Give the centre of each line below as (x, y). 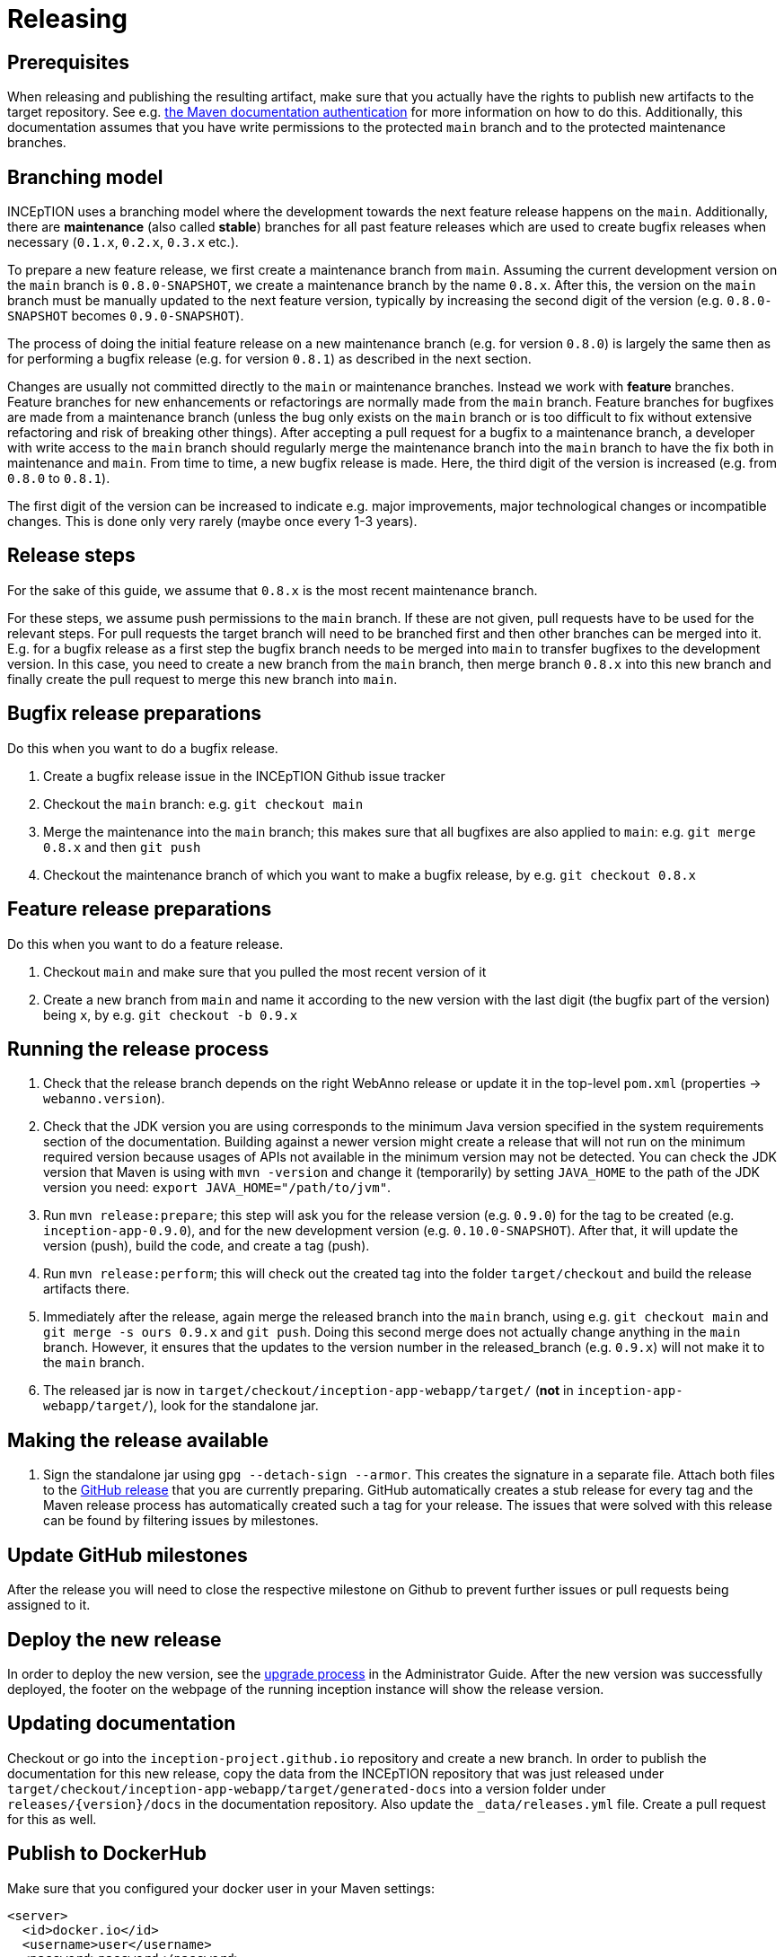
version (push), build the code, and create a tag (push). (207, 1246)
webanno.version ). (104, 1099)
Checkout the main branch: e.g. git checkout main (203, 803)
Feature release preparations (140, 909)
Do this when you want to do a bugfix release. (143, 748)
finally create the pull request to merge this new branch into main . (203, 679)
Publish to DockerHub (107, 1854)
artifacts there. (87, 1289)
